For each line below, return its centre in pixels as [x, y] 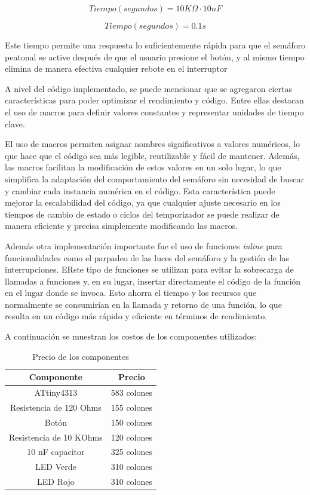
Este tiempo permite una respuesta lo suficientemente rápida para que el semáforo [155, 45]
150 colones [132, 422]
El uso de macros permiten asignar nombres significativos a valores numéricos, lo [153, 144]
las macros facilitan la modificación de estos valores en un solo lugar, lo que [143, 167]
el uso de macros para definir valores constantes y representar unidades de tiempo [154, 111]
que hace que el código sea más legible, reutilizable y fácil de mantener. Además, [152, 155]
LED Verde [56, 467]
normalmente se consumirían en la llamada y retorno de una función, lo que [143, 304]
